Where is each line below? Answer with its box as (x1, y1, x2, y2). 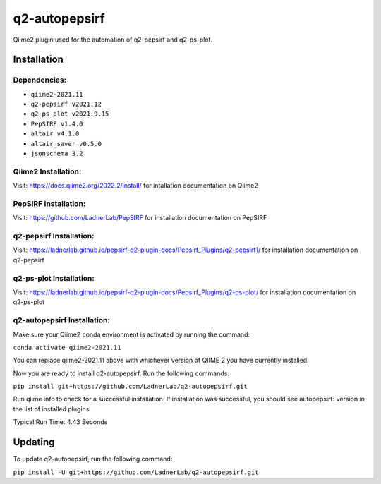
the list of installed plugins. (13, 404, 92, 413)
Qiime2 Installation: (13, 167, 82, 176)
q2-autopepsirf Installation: (13, 315, 111, 325)
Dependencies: (13, 75, 67, 85)
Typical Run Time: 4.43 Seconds (13, 418, 108, 426)
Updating (13, 436, 55, 448)
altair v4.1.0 (30, 130, 80, 138)
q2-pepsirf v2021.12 (30, 100, 102, 109)
